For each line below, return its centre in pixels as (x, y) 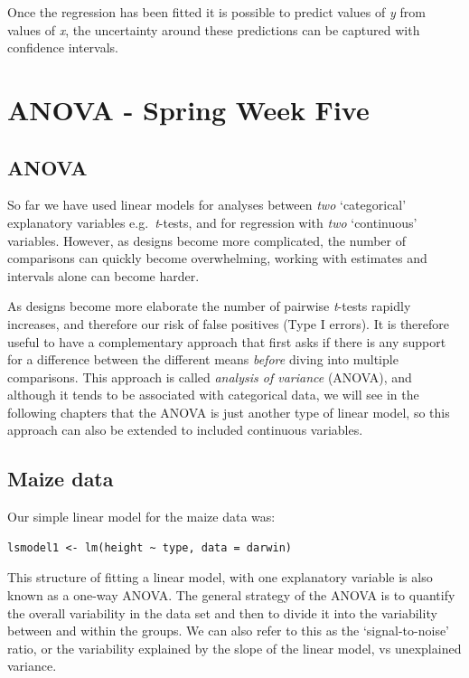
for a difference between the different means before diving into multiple (203, 359)
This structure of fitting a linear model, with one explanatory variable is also (220, 577)
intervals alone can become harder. (103, 275)
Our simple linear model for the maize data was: (141, 517)
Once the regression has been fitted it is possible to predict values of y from (216, 12)
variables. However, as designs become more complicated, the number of (207, 240)
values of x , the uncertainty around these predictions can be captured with (214, 29)
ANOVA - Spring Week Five (188, 109)
